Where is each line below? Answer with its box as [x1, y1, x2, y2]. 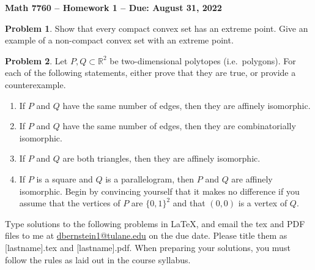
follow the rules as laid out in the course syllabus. [5, 253, 191, 266]
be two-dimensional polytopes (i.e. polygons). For [109, 54, 296, 67]
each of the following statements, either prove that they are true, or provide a [5, 66, 296, 79]
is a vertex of [238, 197, 287, 209]
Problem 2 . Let [5, 54, 68, 67]
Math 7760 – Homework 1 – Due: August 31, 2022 [5, 1, 222, 13]
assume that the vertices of [19, 197, 120, 209]
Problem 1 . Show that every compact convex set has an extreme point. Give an [5, 21, 308, 34]
